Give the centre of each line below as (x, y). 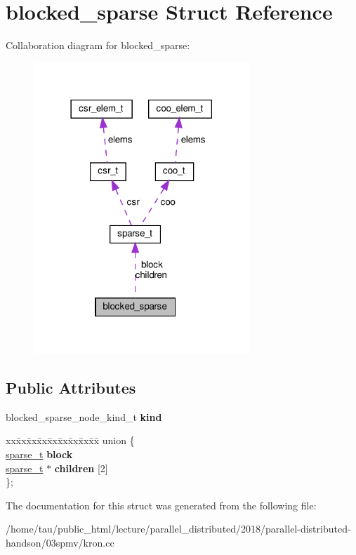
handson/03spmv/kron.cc (60, 542)
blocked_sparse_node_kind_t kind (84, 416)
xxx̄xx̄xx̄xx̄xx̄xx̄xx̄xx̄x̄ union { (70, 440)
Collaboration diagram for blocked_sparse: (98, 45)
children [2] (81, 468)
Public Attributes (71, 387)
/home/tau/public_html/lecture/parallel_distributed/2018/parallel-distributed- (178, 529)
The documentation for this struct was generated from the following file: (161, 505)
